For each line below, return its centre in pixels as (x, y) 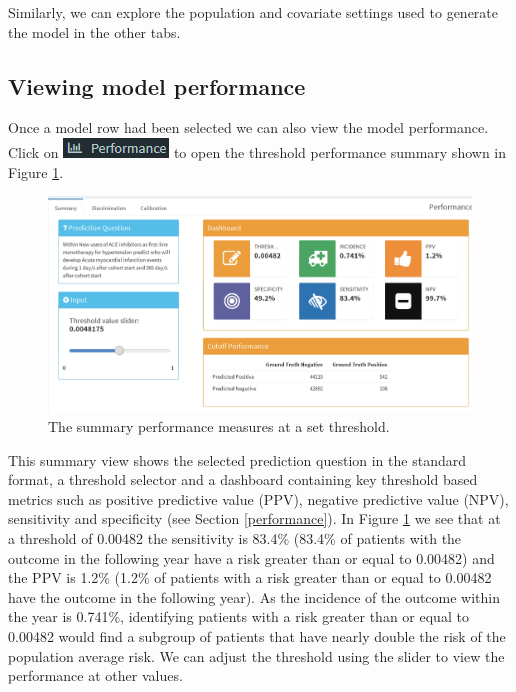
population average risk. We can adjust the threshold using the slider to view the (256, 655)
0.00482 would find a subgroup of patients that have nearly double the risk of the (257, 636)
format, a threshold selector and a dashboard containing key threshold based (243, 479)
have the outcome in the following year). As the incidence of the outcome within (254, 596)
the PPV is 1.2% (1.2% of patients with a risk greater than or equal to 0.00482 (250, 577)
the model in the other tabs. (94, 31)
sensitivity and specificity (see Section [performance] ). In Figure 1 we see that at (254, 518)
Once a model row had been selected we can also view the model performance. (248, 127)
